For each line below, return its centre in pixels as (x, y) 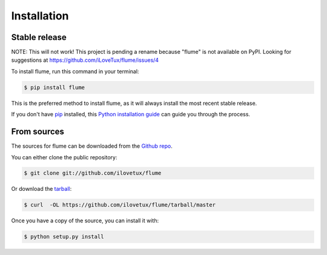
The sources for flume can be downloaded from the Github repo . (92, 146)
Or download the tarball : (41, 189)
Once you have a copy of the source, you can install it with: (85, 220)
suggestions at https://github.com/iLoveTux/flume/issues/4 (85, 60)
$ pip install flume (54, 87)
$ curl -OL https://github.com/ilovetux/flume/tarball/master (120, 205)
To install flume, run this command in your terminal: (75, 71)
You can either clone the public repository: (64, 157)
